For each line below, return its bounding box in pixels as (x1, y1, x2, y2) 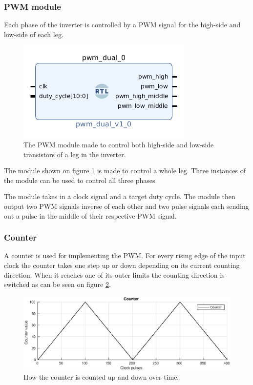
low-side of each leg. (4, 29, 63, 39)
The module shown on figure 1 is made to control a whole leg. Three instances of (4, 165, 246, 176)
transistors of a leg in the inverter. (23, 149, 126, 159)
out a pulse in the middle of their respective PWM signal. (4, 210, 177, 221)
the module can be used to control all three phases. (4, 175, 157, 185)
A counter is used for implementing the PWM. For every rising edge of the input (4, 250, 246, 261)
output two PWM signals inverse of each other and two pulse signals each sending (4, 201, 249, 211)
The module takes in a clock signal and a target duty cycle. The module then (4, 191, 235, 202)
